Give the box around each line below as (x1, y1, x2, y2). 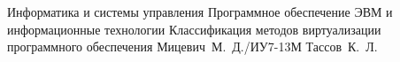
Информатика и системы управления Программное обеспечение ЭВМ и (7, 3, 393, 20)
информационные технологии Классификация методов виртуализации (7, 19, 381, 38)
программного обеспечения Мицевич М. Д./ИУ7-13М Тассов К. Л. (7, 37, 378, 56)
